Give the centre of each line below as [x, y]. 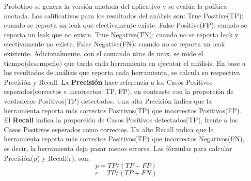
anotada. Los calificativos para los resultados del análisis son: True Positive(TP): [124, 15]
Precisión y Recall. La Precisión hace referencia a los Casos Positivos [108, 82]
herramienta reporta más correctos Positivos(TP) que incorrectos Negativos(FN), [124, 139]
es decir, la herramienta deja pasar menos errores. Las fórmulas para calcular [118, 148]
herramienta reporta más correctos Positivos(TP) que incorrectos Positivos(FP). [123, 110]
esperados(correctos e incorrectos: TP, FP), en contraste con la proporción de [119, 91]
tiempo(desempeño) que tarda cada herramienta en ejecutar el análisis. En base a [125, 63]
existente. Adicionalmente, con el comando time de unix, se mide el [104, 53]
